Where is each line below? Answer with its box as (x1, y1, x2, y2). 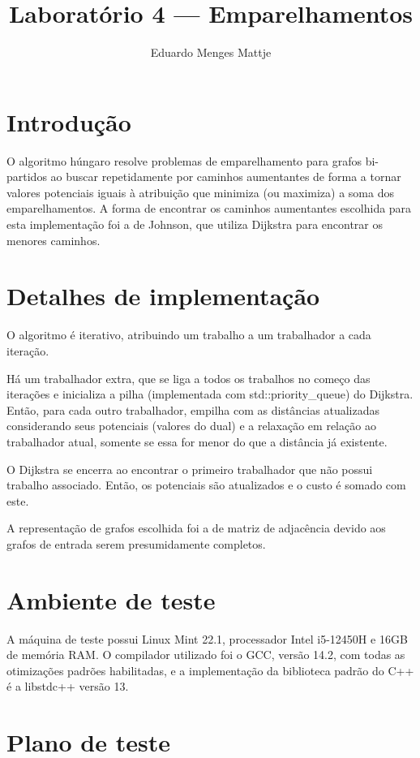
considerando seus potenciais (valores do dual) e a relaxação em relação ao (6, 417, 376, 434)
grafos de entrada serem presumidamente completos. (6, 535, 266, 552)
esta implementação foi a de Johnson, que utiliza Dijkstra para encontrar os (6, 216, 384, 233)
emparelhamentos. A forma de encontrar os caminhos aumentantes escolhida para (6, 200, 412, 217)
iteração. (6, 342, 49, 359)
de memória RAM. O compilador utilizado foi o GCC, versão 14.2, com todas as (6, 646, 405, 663)
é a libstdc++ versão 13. (6, 678, 129, 695)
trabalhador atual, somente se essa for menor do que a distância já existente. (6, 433, 388, 450)
